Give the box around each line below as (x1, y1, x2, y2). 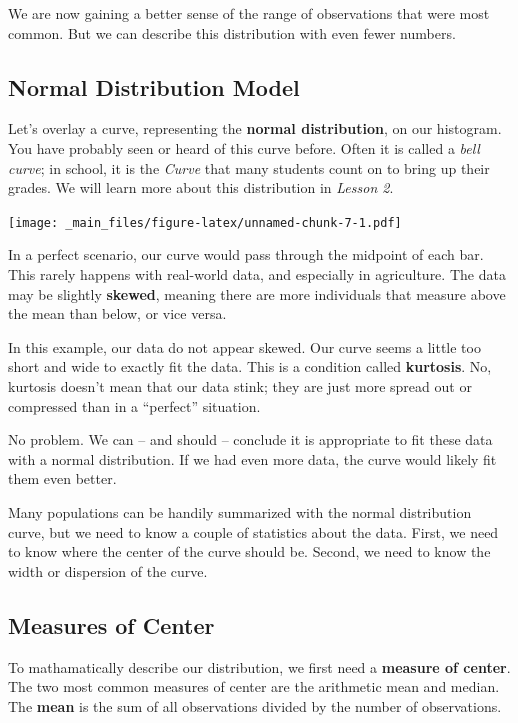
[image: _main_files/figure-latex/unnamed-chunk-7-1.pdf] (8, 215, 402, 230)
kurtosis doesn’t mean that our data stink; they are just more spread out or (8, 375, 472, 396)
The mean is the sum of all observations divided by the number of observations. (8, 695, 502, 716)
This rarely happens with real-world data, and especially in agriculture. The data (8, 264, 506, 285)
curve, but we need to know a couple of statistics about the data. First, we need (8, 521, 499, 542)
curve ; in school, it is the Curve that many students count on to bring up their (8, 157, 490, 178)
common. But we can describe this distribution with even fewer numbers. (8, 22, 456, 43)
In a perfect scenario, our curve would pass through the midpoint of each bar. (8, 244, 484, 265)
